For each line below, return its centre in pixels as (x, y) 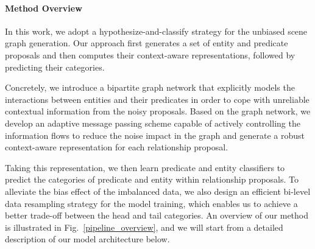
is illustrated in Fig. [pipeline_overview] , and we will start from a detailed (144, 227)
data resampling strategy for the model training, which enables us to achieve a (151, 203)
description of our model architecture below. (87, 239)
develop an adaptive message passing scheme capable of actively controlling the (153, 123)
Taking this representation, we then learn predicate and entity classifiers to (145, 167)
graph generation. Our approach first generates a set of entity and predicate (147, 43)
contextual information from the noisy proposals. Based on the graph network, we (158, 111)
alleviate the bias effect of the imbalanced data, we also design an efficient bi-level (158, 191)
